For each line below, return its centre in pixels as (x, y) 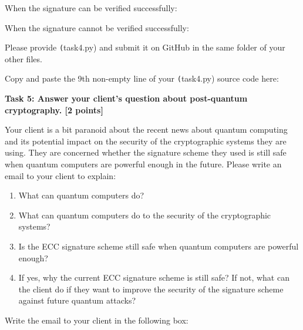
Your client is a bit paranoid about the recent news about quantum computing (146, 129)
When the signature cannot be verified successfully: (97, 27)
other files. (23, 58)
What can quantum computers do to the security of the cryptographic (145, 215)
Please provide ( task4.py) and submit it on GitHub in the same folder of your (145, 47)
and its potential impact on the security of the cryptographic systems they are (146, 141)
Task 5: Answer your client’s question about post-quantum (126, 98)
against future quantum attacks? (77, 300)
